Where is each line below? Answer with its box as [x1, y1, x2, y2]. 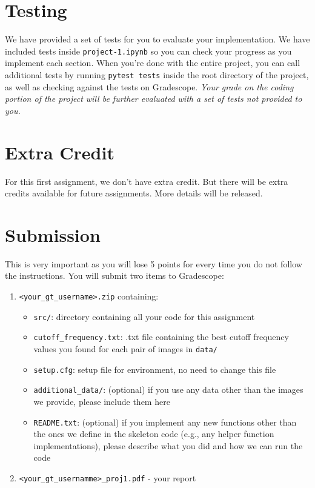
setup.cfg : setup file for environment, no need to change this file [33, 363, 276, 375]
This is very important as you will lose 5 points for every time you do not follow [5, 257, 302, 270]
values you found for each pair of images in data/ [33, 343, 217, 355]
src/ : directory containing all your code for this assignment [33, 310, 255, 323]
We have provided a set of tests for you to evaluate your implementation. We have [5, 33, 310, 45]
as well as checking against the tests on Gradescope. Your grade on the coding [5, 80, 294, 93]
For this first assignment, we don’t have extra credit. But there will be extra [5, 175, 288, 187]
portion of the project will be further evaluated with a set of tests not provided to [5, 92, 302, 105]
